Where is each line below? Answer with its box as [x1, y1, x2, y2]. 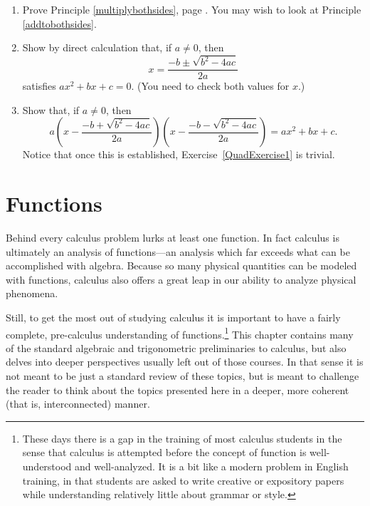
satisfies [22, 78, 56, 93]
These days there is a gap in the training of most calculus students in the [22, 430, 342, 445]
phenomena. [6, 286, 58, 301]
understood [22, 459, 72, 473]
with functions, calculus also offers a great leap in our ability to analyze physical [6, 272, 356, 286]
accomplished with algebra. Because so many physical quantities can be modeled [6, 258, 357, 273]
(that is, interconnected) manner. [6, 396, 150, 411]
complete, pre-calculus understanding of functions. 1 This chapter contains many [6, 324, 354, 341]
